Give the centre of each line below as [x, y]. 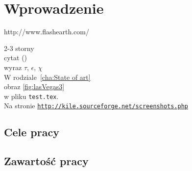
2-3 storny [19, 48]
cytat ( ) [16, 58]
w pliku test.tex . [31, 96]
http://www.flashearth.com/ [47, 32]
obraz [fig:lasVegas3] [34, 86]
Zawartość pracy [46, 161]
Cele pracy [32, 132]
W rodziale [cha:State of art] [47, 77]
